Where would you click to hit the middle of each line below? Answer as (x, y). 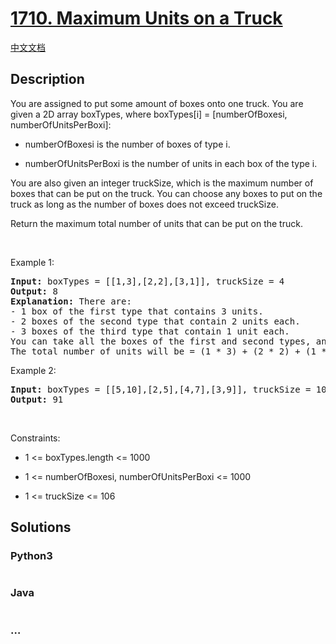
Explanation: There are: (71, 301)
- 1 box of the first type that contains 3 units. (137, 311)
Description (47, 79)
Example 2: (33, 370)
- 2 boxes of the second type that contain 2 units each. (155, 321)
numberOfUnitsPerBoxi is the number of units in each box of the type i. (171, 163)
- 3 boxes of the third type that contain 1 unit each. (150, 331)
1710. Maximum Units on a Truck (146, 18)
